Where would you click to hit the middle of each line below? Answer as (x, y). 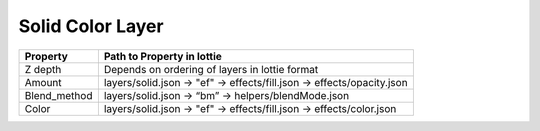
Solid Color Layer (91, 26)
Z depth (43, 69)
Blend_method (58, 95)
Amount (43, 82)
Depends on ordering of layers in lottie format (211, 69)
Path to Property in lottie (162, 56)
